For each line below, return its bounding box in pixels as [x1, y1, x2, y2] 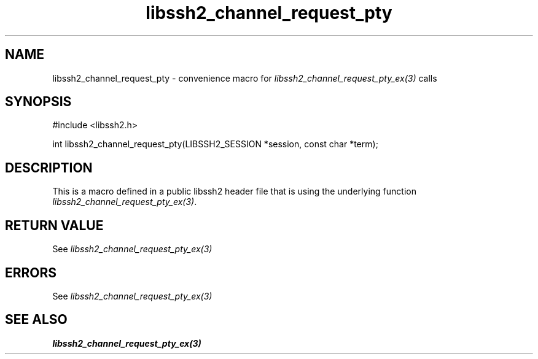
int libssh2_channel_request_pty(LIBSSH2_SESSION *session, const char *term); [52, 139, 378, 150]
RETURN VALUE [5, 217, 104, 233]
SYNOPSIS [5, 94, 72, 110]
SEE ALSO [5, 312, 68, 328]
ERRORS [5, 264, 57, 280]
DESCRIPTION [5, 160, 93, 176]
